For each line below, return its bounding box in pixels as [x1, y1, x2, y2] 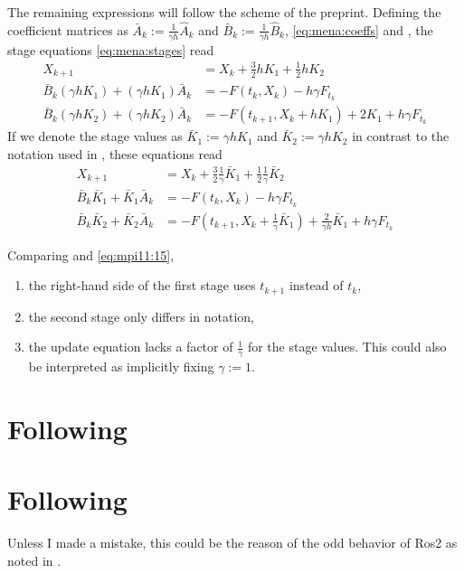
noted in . [7, 550, 62, 569]
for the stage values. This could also [247, 337, 447, 356]
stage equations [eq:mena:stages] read [7, 40, 214, 59]
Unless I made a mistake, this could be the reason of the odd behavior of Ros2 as [7, 533, 458, 552]
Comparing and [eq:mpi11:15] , [7, 245, 175, 264]
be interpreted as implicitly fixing [28, 357, 214, 376]
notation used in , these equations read [7, 144, 223, 163]
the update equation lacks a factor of [28, 337, 233, 356]
